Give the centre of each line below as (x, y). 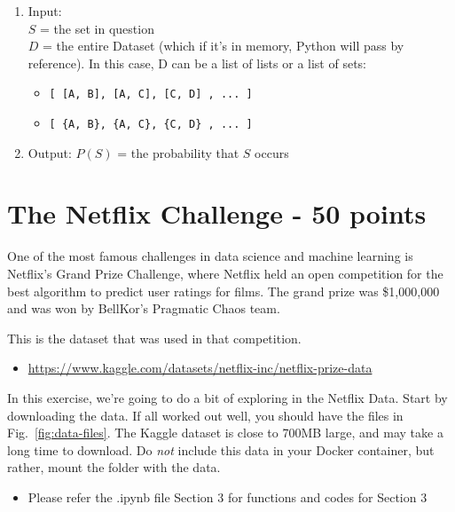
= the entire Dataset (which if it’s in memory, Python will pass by (224, 46)
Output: (50, 152)
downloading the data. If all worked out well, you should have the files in (205, 415)
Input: (45, 11)
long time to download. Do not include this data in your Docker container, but (221, 449)
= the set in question (97, 28)
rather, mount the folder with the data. (114, 467)
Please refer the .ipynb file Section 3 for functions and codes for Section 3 (227, 496)
